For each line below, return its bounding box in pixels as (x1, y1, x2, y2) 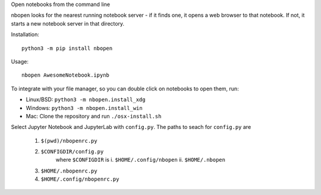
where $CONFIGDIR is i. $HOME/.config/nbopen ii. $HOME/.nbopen (55, 156, 226, 163)
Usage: (11, 58, 29, 65)
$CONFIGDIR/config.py (40, 149, 104, 155)
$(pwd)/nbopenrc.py (40, 137, 97, 144)
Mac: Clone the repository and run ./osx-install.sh (26, 112, 162, 119)
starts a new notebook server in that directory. (11, 20, 125, 27)
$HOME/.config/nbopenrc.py (40, 176, 119, 183)
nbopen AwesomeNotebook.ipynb (21, 72, 110, 78)
